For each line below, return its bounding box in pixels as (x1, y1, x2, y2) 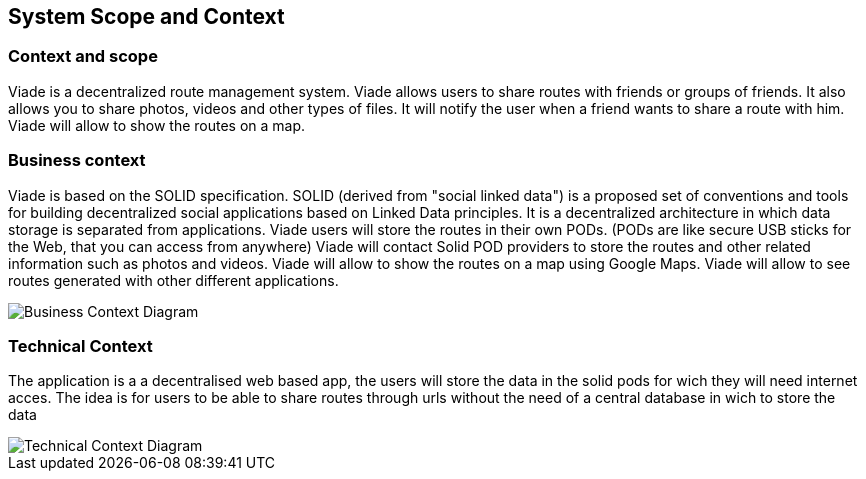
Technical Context (8, 335, 153, 356)
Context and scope (8, 46, 158, 67)
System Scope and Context (8, 4, 285, 29)
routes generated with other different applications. (8, 271, 339, 289)
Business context (8, 150, 146, 171)
